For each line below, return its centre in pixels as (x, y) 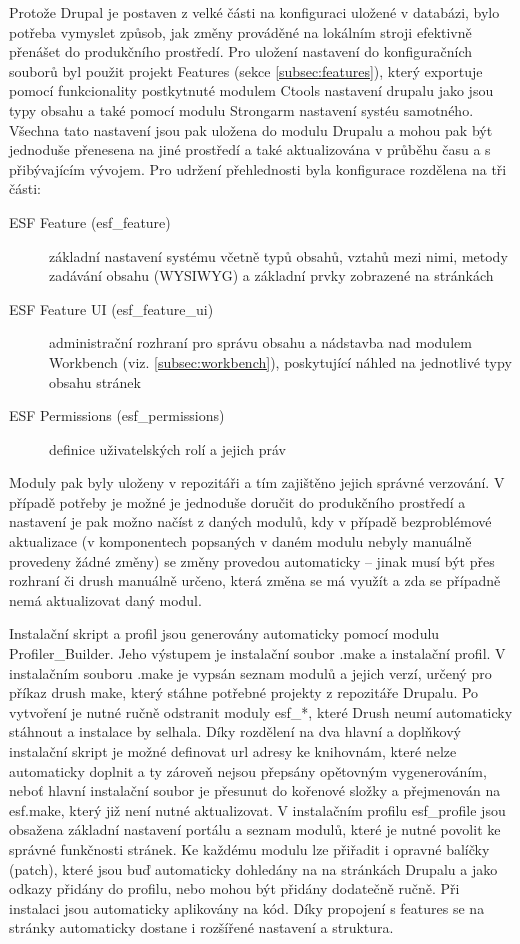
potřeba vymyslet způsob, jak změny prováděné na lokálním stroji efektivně (240, 31)
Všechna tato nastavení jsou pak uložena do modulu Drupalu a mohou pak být (251, 129)
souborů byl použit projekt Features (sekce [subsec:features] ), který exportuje (246, 70)
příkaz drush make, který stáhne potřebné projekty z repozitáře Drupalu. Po (244, 692)
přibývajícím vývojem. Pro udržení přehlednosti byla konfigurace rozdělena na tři (258, 168)
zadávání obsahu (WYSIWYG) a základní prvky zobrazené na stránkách (271, 275)
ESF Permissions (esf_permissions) (117, 415)
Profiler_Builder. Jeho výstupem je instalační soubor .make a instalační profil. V (257, 653)
